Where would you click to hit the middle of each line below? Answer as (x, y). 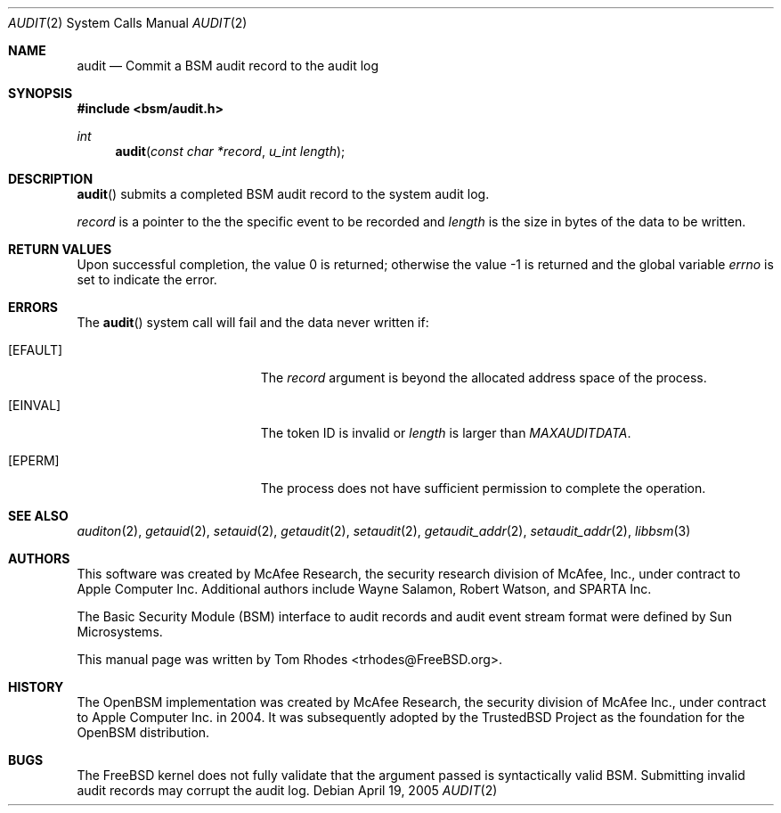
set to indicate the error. (147, 279)
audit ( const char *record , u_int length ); (230, 151)
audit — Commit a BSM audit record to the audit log (228, 66)
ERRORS (33, 307)
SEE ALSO (38, 516)
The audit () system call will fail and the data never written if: (253, 322)
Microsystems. (120, 632)
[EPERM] (34, 460)
